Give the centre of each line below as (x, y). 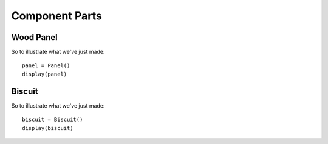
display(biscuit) (48, 128)
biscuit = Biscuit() (53, 120)
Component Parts (57, 16)
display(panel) (45, 74)
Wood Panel (34, 37)
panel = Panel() (46, 66)
